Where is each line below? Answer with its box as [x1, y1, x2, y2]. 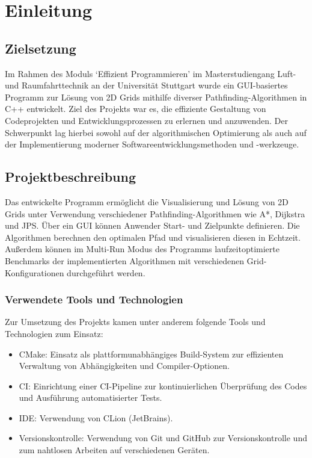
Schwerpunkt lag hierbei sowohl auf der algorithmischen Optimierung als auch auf [5, 126, 307, 138]
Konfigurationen [5, 266, 64, 279]
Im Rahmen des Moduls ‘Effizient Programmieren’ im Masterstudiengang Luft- [5, 67, 296, 79]
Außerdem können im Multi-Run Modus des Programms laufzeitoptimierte [5, 243, 280, 255]
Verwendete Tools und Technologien [5, 292, 183, 307]
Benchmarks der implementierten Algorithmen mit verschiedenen [5, 254, 244, 267]
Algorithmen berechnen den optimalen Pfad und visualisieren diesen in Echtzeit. [5, 231, 301, 243]
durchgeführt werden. [67, 266, 145, 279]
